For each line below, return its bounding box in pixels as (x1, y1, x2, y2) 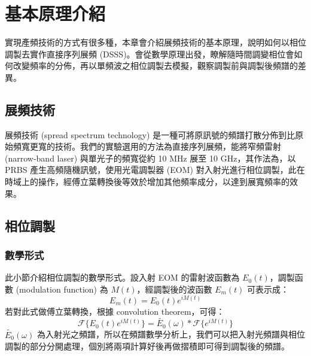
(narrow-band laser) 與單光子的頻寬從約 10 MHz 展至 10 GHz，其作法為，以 (5, 151, 296, 164)
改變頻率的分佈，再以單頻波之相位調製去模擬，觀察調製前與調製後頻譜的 (13, 59, 298, 72)
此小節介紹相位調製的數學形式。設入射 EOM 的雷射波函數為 (5, 271, 240, 284)
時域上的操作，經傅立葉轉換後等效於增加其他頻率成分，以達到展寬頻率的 (5, 175, 289, 188)
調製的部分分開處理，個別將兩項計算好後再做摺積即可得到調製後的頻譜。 (5, 340, 289, 352)
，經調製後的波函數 (136, 282, 212, 295)
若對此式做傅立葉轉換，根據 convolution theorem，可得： (5, 305, 225, 317)
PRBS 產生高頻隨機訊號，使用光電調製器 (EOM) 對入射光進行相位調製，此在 (5, 163, 305, 176)
